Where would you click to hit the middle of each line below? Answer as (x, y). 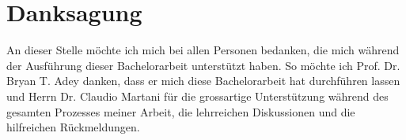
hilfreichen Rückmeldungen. (73, 127)
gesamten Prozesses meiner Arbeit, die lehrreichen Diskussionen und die (181, 111)
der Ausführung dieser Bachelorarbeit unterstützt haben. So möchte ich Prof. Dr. (203, 65)
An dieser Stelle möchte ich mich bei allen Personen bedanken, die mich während (203, 50)
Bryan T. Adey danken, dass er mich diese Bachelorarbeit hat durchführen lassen (203, 81)
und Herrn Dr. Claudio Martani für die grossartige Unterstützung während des (197, 96)
